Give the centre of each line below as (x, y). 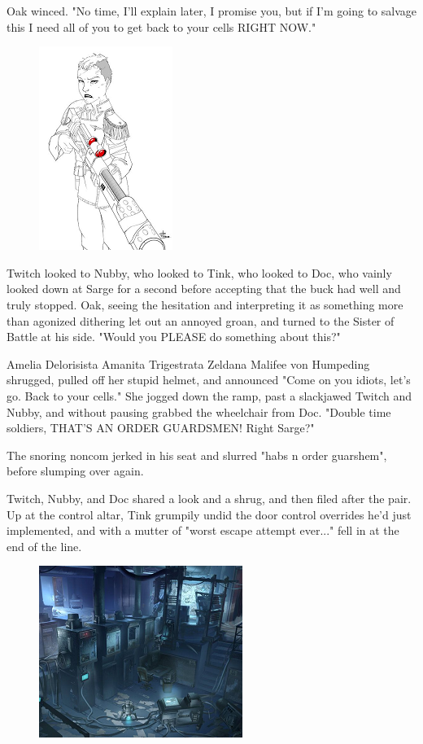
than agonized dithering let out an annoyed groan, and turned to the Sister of (201, 320)
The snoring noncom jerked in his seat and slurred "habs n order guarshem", (197, 455)
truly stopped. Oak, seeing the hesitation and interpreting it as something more (205, 304)
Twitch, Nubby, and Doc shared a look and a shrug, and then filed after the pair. (209, 498)
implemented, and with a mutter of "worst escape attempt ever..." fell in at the (203, 530)
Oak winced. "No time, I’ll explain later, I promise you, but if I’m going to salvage (212, 11)
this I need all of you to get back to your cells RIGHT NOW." (161, 26)
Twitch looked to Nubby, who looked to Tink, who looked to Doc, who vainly (199, 272)
